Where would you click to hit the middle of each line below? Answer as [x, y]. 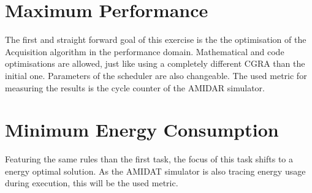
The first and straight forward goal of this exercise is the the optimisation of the [156, 40]
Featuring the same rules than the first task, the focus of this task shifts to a [149, 159]
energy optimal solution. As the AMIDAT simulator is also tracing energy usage [155, 171]
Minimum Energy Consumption [142, 130]
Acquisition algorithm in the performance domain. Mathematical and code [145, 51]
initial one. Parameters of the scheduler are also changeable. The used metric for [156, 75]
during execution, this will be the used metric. [92, 183]
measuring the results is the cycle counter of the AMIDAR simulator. [135, 87]
